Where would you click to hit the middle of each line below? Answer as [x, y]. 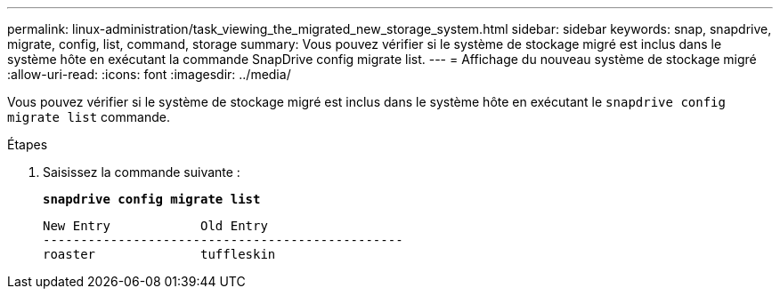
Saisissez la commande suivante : [142, 172]
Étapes [28, 144]
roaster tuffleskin [159, 254]
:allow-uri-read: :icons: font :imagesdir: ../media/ [149, 74]
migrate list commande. [89, 117]
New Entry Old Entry [155, 226]
